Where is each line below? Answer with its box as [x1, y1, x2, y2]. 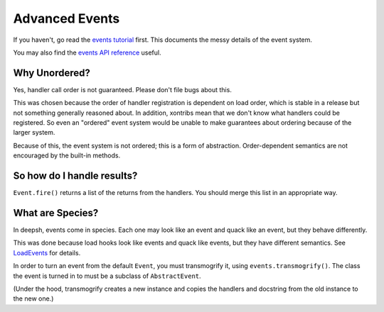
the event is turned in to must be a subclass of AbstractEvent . [13, 272, 202, 280]
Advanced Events [13, 11, 120, 26]
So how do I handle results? [13, 170, 138, 182]
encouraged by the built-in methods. [13, 151, 121, 160]
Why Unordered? [13, 67, 90, 79]
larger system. [13, 128, 55, 137]
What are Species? [13, 206, 99, 219]
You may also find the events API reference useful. [13, 48, 161, 57]
